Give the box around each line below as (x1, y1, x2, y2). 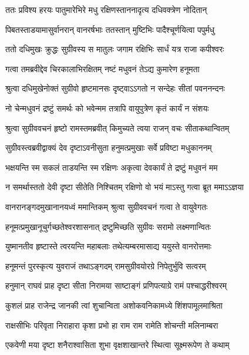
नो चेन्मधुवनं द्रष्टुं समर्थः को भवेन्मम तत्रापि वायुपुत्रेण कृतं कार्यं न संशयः (5, 102, 209, 114)
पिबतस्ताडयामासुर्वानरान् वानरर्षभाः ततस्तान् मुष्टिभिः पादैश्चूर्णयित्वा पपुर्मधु (5, 23, 215, 35)
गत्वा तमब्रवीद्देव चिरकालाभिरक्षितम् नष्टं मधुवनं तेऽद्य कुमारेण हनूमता (5, 62, 200, 75)
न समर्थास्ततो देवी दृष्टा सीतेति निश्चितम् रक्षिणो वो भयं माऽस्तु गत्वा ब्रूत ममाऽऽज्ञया (5, 181, 244, 193)
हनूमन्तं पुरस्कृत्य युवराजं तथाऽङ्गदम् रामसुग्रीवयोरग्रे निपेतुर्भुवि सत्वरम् (5, 259, 206, 272)
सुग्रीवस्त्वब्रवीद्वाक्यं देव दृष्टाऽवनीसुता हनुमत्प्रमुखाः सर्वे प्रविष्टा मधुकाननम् (5, 141, 212, 154)
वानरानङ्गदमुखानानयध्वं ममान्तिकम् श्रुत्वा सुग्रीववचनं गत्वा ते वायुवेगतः (5, 200, 208, 212)
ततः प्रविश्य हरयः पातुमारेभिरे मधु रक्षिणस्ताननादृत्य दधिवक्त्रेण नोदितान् (5, 4, 207, 15)
